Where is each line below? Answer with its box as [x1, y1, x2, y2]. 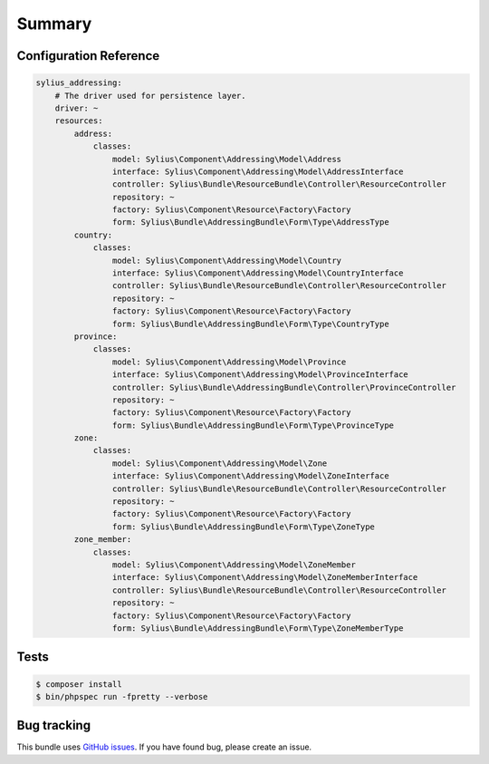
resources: [54, 116, 103, 126]
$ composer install [35, 679, 122, 689]
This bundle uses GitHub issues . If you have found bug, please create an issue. [16, 741, 312, 752]
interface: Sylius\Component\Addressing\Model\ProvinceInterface [111, 370, 409, 380]
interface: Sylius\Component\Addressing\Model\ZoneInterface [111, 471, 389, 481]
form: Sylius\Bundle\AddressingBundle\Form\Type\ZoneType [111, 521, 376, 532]
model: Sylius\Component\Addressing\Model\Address [111, 154, 342, 164]
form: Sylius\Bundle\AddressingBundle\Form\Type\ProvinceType [111, 420, 394, 430]
